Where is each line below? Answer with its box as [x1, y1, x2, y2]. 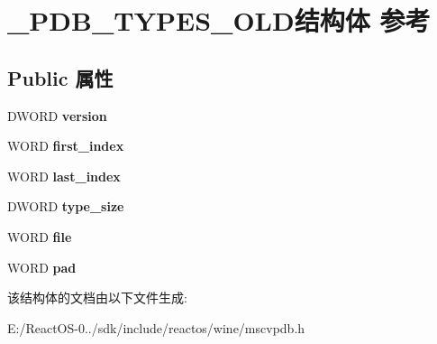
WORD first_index [7, 136, 124, 155]
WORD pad [7, 257, 77, 276]
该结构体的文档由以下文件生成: [7, 288, 187, 307]
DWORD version [7, 106, 107, 125]
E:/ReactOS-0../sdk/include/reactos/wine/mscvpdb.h [7, 318, 305, 337]
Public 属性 [7, 63, 114, 91]
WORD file [7, 227, 72, 246]
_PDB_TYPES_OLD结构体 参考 [7, 2, 431, 39]
